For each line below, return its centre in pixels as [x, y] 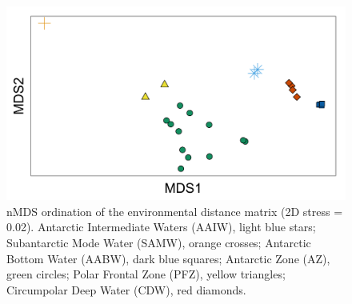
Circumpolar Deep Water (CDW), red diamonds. [126, 289]
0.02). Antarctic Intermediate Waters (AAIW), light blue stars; [161, 227]
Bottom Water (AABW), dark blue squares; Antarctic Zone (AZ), [168, 258]
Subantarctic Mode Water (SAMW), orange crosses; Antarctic [159, 242]
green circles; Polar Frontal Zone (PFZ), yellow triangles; [146, 274]
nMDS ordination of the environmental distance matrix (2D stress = [175, 211]
